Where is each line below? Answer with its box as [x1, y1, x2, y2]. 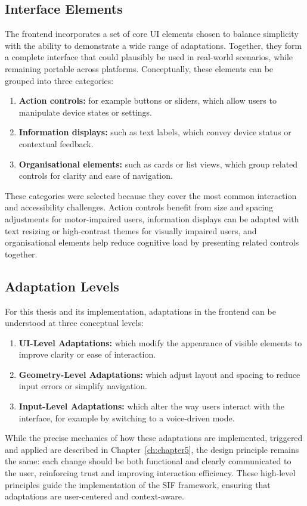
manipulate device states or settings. [18, 105, 152, 118]
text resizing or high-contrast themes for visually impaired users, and [5, 224, 257, 237]
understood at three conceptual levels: [5, 316, 144, 329]
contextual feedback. [18, 137, 94, 150]
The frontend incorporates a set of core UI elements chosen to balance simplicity [5, 27, 299, 40]
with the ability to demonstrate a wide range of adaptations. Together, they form [5, 39, 302, 51]
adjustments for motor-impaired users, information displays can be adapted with [5, 212, 299, 225]
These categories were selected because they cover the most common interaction [5, 189, 297, 201]
